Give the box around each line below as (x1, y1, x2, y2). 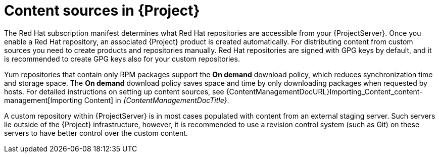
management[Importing (4, 95, 82, 104)
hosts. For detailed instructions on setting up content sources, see (4, 87, 224, 96)
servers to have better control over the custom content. (4, 128, 188, 137)
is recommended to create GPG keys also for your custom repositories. (4, 54, 240, 63)
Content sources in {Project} (4, 2, 200, 19)
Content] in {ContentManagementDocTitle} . (84, 95, 229, 104)
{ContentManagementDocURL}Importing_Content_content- (226, 87, 423, 96)
